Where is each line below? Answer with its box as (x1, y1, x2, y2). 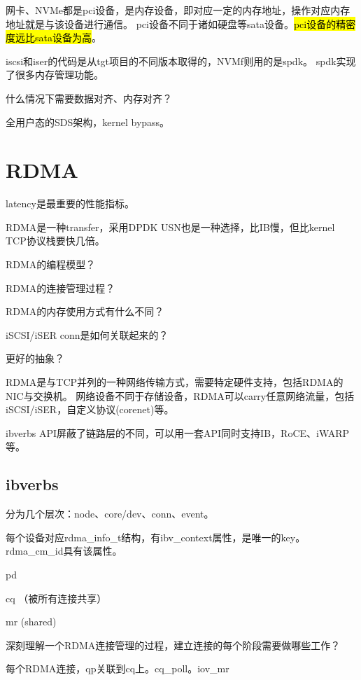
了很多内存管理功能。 (6, 67, 104, 82)
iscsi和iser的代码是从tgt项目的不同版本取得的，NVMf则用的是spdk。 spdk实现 (6, 53, 356, 68)
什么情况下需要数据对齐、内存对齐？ (6, 90, 172, 105)
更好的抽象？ (6, 351, 64, 366)
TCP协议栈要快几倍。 (6, 233, 105, 248)
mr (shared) (6, 614, 57, 629)
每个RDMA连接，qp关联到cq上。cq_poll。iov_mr (6, 661, 229, 676)
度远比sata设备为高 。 (6, 30, 101, 45)
